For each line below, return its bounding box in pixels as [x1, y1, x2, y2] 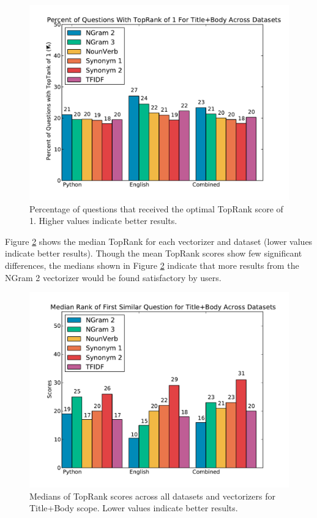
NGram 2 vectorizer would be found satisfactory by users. [5, 271, 222, 284]
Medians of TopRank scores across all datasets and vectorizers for [29, 489, 275, 502]
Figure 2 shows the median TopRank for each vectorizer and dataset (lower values [5, 234, 313, 247]
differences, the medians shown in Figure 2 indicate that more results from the [5, 258, 299, 271]
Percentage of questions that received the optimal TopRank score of [29, 202, 283, 215]
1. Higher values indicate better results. [29, 214, 177, 227]
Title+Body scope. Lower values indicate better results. [29, 501, 238, 514]
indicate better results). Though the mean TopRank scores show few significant [5, 247, 302, 260]
